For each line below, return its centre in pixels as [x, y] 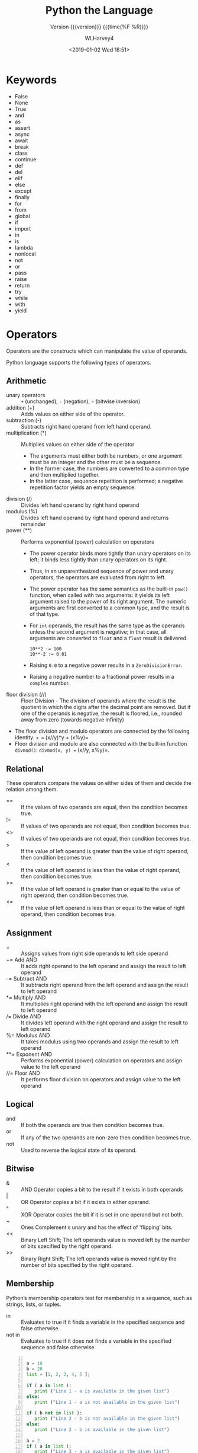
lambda [24, 247]
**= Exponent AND [29, 1054]
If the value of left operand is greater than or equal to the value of [100, 889]
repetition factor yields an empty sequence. [82, 487]
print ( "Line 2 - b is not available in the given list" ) [107, 1419]
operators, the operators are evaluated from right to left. [98, 577]
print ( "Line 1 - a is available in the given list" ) [102, 1391]
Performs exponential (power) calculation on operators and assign [101, 1061]
